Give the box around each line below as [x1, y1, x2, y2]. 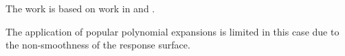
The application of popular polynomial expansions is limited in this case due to [5, 24, 340, 38]
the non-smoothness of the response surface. [5, 38, 190, 52]
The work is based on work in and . [5, 1, 155, 15]
